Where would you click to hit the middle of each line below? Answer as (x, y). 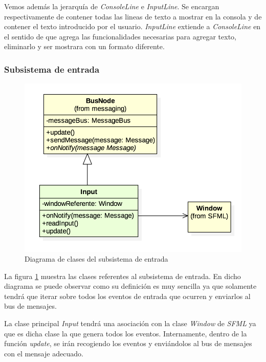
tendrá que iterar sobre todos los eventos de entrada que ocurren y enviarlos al (127, 296)
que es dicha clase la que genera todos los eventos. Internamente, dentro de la (126, 333)
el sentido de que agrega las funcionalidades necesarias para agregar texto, (120, 36)
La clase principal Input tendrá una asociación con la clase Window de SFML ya (130, 323)
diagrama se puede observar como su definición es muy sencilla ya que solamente (130, 286)
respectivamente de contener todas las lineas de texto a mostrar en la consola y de (133, 16)
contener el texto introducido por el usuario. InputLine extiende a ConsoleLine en (132, 26)
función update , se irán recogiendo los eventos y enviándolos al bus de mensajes (128, 343)
